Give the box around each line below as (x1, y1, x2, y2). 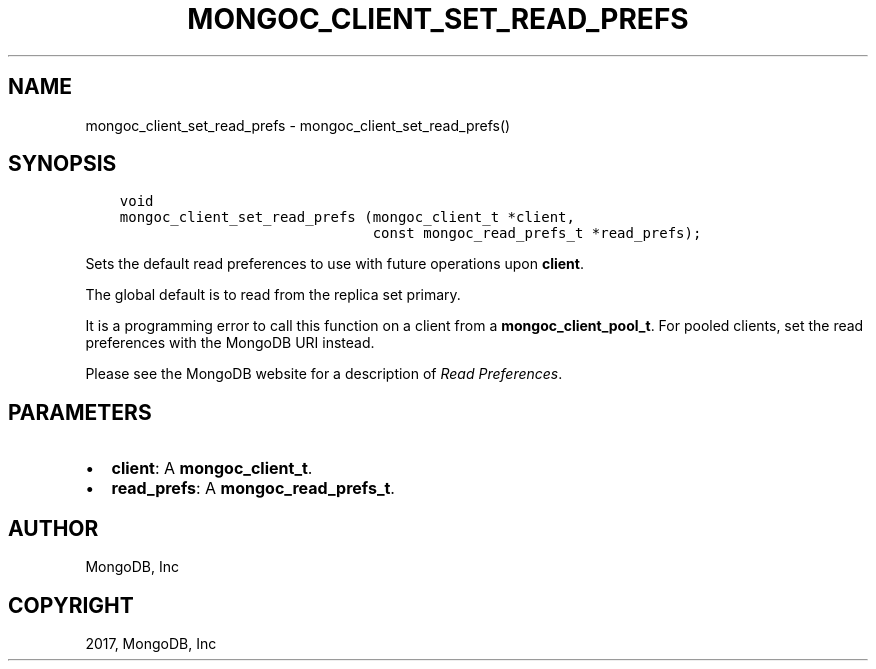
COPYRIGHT (8, 592, 134, 618)
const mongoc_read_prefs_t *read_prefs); (372, 225, 702, 242)
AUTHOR (8, 515, 99, 541)
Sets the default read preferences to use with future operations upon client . (85, 255, 584, 273)
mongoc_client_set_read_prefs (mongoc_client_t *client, (119, 209, 575, 226)
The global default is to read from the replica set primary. (85, 286, 461, 304)
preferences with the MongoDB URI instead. (85, 334, 375, 352)
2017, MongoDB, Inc (85, 634, 217, 652)
